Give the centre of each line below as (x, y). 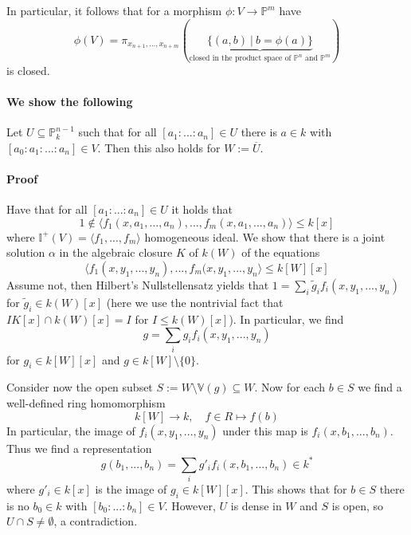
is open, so (358, 505)
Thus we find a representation (79, 448)
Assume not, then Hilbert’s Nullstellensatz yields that (138, 284)
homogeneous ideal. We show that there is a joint (265, 236)
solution (26, 252)
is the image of (131, 488)
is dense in (256, 505)
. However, (190, 505)
